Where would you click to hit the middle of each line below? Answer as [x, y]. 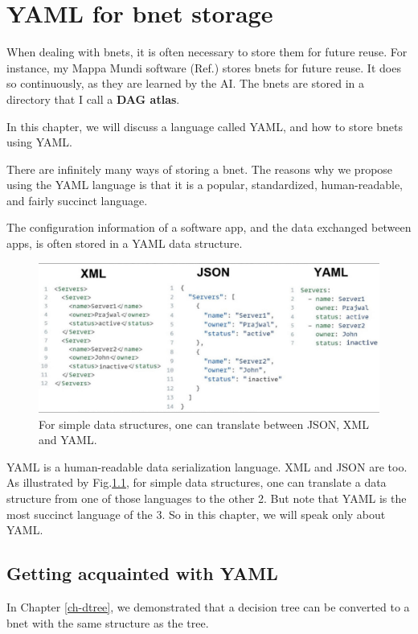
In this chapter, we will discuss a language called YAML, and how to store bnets [205, 126]
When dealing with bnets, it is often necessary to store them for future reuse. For [207, 52]
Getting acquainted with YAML [142, 573]
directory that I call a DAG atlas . [93, 99]
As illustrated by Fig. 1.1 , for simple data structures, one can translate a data [197, 482]
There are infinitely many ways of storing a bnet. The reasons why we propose [200, 169]
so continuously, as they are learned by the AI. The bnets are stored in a [186, 83]
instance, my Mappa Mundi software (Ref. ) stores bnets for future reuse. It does [204, 67]
